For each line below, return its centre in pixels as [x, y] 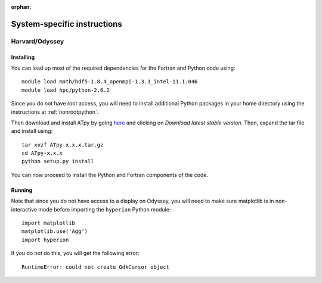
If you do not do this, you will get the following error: [75, 253]
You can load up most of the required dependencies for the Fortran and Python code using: [123, 68]
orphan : [21, 7]
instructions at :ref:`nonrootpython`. [55, 112]
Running [22, 190]
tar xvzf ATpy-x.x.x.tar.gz [63, 145]
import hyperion [45, 240]
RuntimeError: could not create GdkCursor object [96, 267]
